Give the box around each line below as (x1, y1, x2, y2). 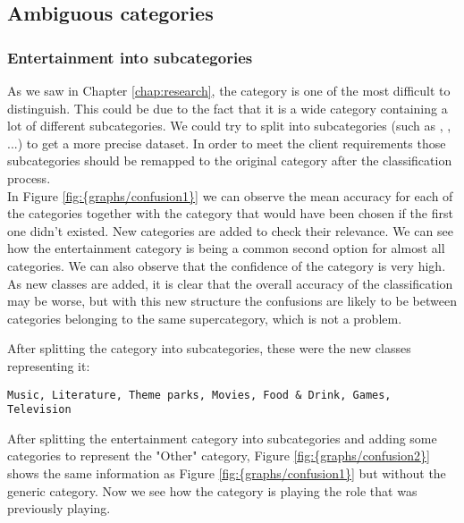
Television (7, 403, 72, 417)
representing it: (7, 356, 90, 375)
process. (7, 168, 51, 187)
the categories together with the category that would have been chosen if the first (7, 204, 453, 223)
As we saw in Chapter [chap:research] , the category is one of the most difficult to (7, 81, 451, 99)
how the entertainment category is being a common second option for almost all (7, 239, 445, 257)
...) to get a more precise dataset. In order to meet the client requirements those (7, 133, 446, 152)
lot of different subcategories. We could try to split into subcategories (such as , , (7, 116, 451, 135)
